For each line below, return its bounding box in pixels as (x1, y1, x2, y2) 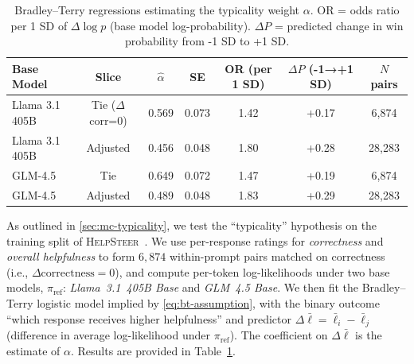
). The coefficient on (229, 327, 328, 343)
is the (355, 327, 382, 343)
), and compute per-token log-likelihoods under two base (115, 263, 390, 280)
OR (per (225, 60, 272, 76)
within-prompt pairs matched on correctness (169, 248, 385, 265)
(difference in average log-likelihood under (6, 327, 211, 343)
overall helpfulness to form (6, 248, 135, 265)
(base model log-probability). (109, 17, 251, 33)
